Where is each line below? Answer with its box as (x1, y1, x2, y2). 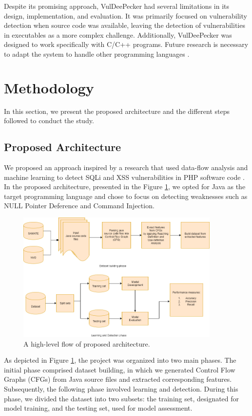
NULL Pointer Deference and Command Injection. (4, 200, 155, 211)
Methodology (4, 77, 94, 97)
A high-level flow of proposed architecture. (23, 338, 150, 349)
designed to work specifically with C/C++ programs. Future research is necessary (4, 39, 249, 49)
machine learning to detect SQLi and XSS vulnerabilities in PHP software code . (4, 172, 245, 182)
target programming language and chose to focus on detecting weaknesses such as (4, 191, 248, 201)
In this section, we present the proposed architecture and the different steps (4, 106, 230, 116)
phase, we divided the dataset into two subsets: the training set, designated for (4, 393, 239, 403)
